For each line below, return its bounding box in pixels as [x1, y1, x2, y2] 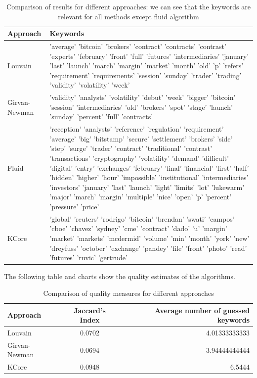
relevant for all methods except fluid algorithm [58, 11, 199, 21]
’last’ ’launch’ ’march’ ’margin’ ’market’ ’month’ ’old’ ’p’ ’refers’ [49, 60, 244, 71]
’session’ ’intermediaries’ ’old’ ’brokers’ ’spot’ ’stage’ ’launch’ [49, 101, 233, 112]
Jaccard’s [74, 305, 106, 315]
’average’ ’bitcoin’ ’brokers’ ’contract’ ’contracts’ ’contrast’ [49, 41, 226, 51]
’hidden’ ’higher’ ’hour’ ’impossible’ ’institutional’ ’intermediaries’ [49, 172, 249, 183]
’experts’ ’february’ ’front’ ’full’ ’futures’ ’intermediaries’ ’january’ [49, 50, 249, 61]
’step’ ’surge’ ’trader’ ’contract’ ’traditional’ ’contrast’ [49, 143, 213, 153]
